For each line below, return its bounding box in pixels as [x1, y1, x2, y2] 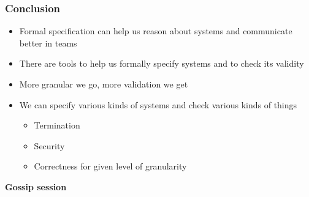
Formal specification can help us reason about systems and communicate [19, 24, 292, 37]
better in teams [19, 36, 77, 49]
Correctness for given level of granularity [34, 160, 187, 173]
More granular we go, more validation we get [19, 78, 188, 90]
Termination [34, 119, 80, 132]
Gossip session [5, 180, 67, 193]
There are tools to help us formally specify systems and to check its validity [19, 57, 304, 70]
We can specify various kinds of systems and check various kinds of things [19, 98, 297, 111]
